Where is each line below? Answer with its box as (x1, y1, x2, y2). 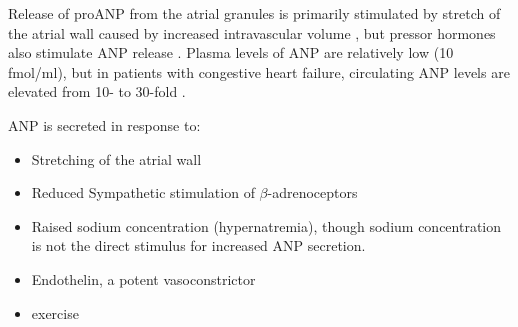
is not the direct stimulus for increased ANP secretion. (31, 235, 366, 256)
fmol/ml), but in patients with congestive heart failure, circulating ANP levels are (8, 61, 510, 82)
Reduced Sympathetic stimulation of (31, 182, 255, 203)
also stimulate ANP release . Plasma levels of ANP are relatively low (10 (8, 42, 454, 63)
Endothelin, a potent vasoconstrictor (31, 268, 256, 289)
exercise (31, 302, 79, 323)
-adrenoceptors (267, 182, 358, 203)
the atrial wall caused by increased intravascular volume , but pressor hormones (8, 22, 496, 43)
